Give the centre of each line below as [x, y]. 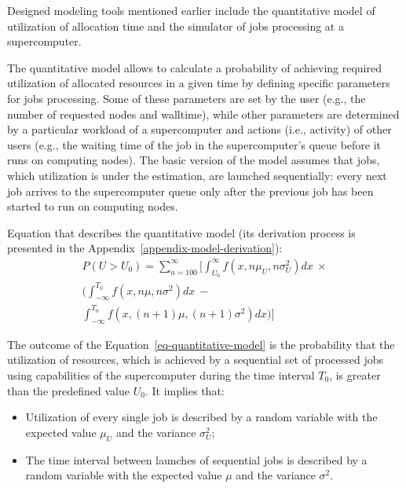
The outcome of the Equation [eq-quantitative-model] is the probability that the [201, 344]
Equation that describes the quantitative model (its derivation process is [181, 232]
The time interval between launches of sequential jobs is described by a [196, 459]
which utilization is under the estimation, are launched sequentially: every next [197, 175]
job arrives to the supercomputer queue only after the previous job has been [190, 191]
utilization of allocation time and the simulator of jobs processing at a [176, 26]
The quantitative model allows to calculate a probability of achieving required [194, 67]
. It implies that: [185, 390]
